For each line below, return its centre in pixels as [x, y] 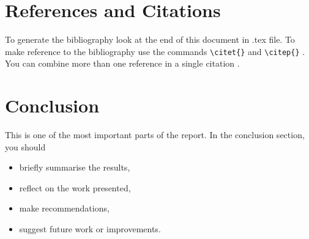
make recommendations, [64, 208]
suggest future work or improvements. [90, 229]
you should [25, 146]
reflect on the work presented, [75, 187]
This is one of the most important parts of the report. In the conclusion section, [155, 135]
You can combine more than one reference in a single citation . [122, 63]
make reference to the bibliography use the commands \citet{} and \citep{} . [155, 51]
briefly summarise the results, [75, 167]
